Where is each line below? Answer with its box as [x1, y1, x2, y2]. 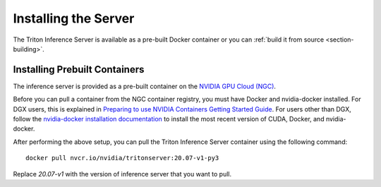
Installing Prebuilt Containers [13, 64, 145, 76]
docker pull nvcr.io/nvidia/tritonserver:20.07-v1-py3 [25, 154, 219, 162]
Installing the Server [13, 11, 135, 26]
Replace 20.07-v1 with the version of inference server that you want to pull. [13, 169, 232, 178]
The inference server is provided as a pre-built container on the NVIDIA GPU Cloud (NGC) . [13, 82, 277, 90]
